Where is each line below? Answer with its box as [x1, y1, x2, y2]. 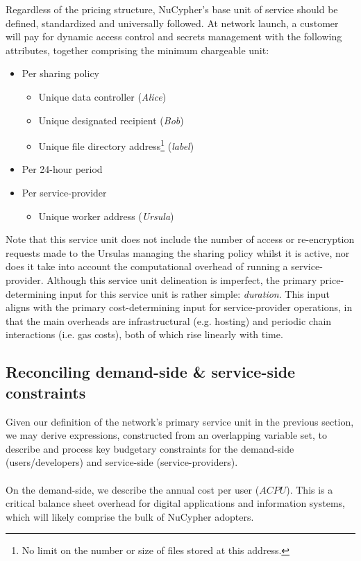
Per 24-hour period [22, 162, 103, 176]
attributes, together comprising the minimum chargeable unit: [6, 42, 269, 57]
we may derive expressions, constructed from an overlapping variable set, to [6, 428, 327, 442]
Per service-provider [22, 185, 107, 199]
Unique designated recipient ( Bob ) [38, 112, 184, 127]
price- [319, 272, 344, 287]
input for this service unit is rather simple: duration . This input [59, 286, 330, 301]
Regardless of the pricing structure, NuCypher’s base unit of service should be [6, 2, 338, 16]
